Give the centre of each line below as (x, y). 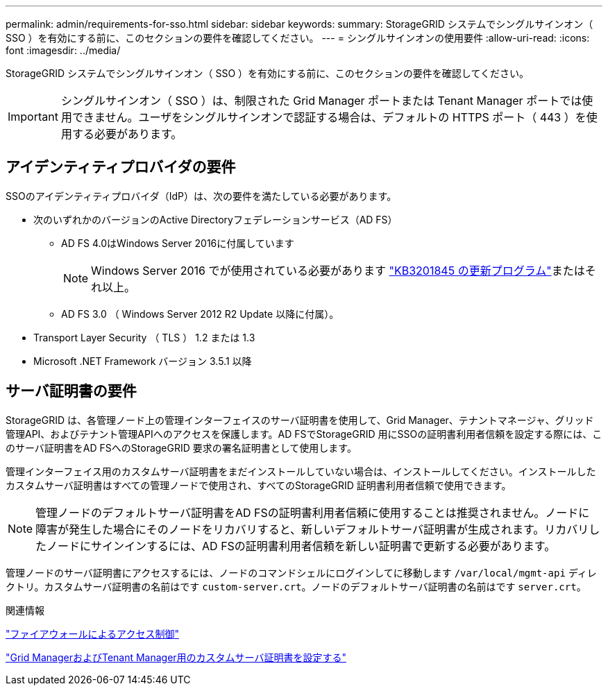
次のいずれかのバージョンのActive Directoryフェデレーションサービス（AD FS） (216, 219)
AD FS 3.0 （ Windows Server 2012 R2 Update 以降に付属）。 (200, 314)
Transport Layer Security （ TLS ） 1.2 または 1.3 (144, 337)
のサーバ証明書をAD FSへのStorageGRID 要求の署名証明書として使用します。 (181, 447)
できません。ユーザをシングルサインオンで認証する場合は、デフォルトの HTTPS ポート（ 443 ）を (329, 117)
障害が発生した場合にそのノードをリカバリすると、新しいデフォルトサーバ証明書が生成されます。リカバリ (312, 529)
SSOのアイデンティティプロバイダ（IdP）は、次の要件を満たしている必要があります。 (201, 196)
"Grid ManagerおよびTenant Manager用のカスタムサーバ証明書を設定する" (176, 657)
